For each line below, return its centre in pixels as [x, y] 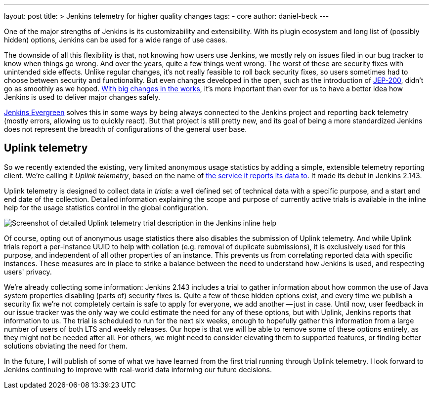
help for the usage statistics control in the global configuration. [106, 207]
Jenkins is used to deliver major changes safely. [82, 97]
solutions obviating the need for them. [66, 346]
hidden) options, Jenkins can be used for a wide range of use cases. [116, 40]
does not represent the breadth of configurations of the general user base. [126, 129]
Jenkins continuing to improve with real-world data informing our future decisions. [138, 369]
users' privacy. [28, 272]
